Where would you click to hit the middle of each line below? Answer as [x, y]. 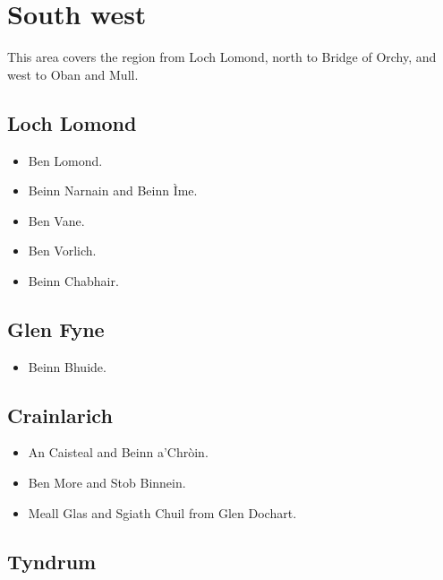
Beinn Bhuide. [67, 366]
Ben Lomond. [65, 160]
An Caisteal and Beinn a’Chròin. [118, 452]
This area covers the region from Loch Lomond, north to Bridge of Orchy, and [222, 57]
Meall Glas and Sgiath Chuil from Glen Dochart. [162, 512]
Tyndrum [52, 561]
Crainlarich [60, 415]
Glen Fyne [56, 329]
